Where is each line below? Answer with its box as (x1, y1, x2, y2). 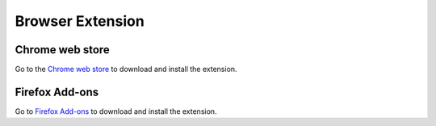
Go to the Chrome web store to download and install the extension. (15, 65, 237, 74)
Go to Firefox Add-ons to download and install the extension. (15, 106, 217, 116)
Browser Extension (15, 12, 145, 30)
